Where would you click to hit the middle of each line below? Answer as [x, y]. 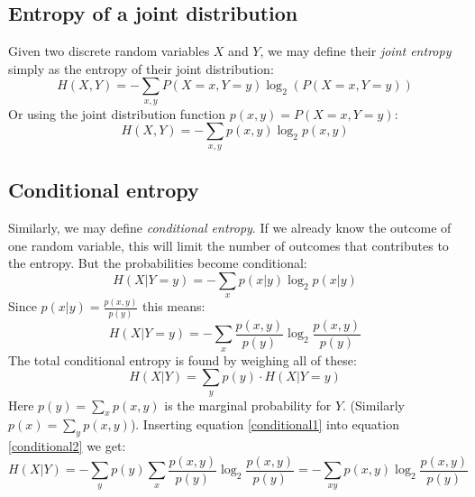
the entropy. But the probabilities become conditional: [158, 263]
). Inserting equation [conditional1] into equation [265, 424]
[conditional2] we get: [67, 446]
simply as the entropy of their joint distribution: [141, 68]
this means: [174, 306]
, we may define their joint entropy [356, 51]
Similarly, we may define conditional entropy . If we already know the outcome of [230, 227]
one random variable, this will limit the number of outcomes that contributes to [228, 245]
